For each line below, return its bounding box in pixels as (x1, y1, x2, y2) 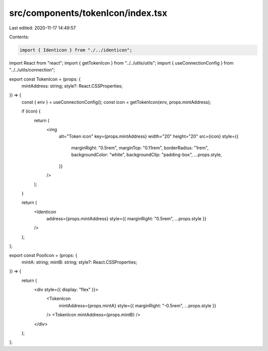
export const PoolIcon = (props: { (9, 252, 77, 258)
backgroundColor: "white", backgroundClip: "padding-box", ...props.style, (71, 152, 222, 158)
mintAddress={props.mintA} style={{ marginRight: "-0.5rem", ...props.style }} (59, 302, 216, 308)
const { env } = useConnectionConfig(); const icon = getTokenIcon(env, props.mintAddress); (21, 99, 211, 105)
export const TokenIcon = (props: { (9, 76, 81, 82)
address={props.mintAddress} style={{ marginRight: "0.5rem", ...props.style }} (46, 215, 207, 221)
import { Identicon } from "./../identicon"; (19, 47, 133, 53)
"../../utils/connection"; (9, 67, 56, 73)
